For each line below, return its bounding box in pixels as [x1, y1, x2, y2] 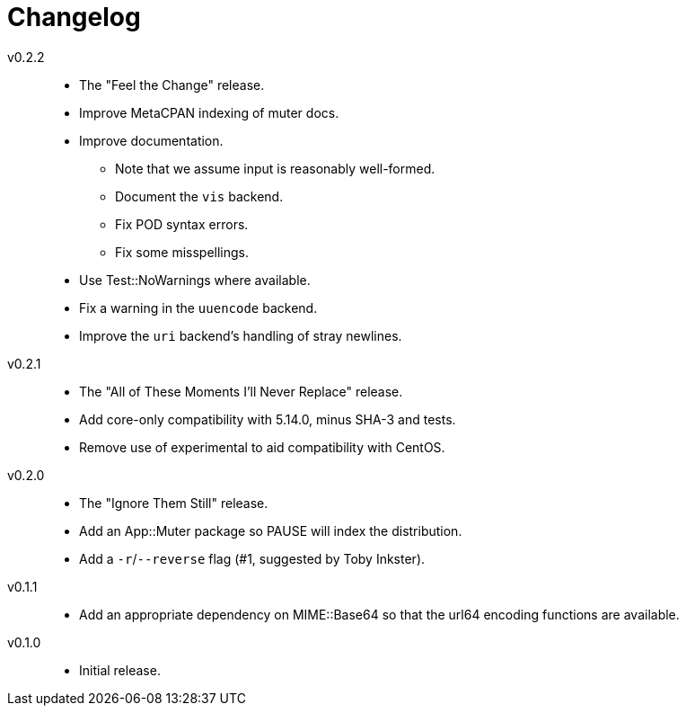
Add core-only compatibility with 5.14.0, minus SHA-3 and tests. [79, 411, 456, 427]
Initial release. [79, 662, 161, 678]
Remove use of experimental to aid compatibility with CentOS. [79, 439, 445, 455]
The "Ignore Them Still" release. [79, 495, 268, 511]
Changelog [7, 2, 141, 32]
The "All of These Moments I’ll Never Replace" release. [79, 383, 403, 399]
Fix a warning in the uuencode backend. [79, 299, 318, 316]
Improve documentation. [79, 132, 224, 148]
